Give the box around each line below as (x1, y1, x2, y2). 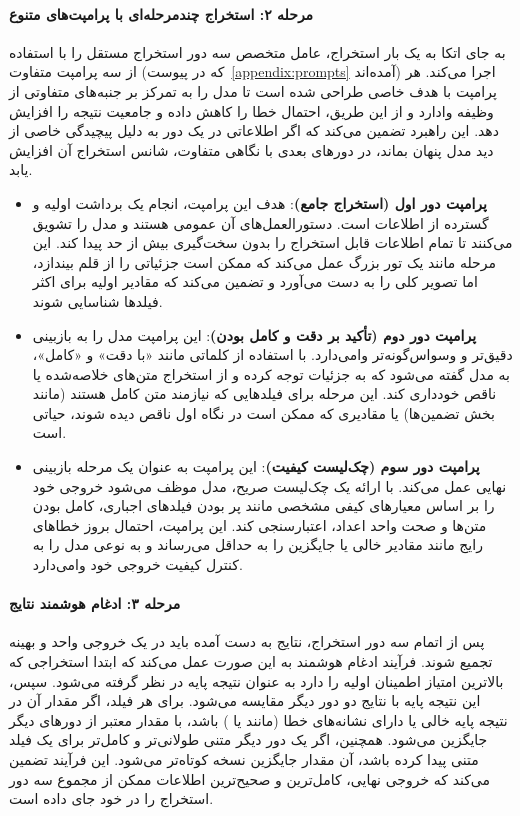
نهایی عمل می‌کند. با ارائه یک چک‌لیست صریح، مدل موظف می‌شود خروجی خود (32, 475, 507, 496)
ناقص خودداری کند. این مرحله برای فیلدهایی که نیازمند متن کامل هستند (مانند (32, 383, 497, 404)
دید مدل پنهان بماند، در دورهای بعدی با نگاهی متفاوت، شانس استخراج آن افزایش (9, 139, 494, 160)
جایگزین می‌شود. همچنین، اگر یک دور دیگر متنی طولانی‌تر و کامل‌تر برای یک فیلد (9, 729, 488, 750)
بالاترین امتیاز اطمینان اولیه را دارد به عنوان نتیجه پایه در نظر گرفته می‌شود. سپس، (9, 670, 504, 691)
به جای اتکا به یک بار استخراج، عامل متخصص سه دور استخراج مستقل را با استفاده (9, 41, 506, 62)
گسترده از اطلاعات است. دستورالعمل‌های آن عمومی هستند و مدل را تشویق (32, 212, 489, 233)
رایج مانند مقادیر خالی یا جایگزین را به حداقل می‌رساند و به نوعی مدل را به (32, 534, 483, 555)
